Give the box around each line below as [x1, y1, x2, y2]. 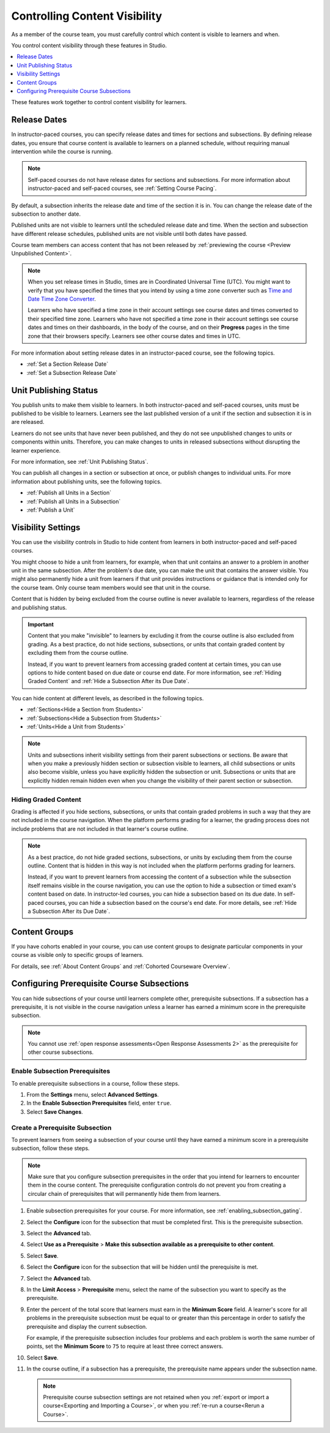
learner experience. [11, 447, 61, 454]
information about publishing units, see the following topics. [11, 478, 162, 485]
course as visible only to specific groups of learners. [11, 951, 144, 959]
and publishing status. [11, 603, 67, 611]
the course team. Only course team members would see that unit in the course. [11, 584, 211, 591]
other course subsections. [28, 1048, 94, 1056]
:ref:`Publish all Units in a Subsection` [26, 497, 121, 505]
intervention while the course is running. [11, 148, 113, 155]
